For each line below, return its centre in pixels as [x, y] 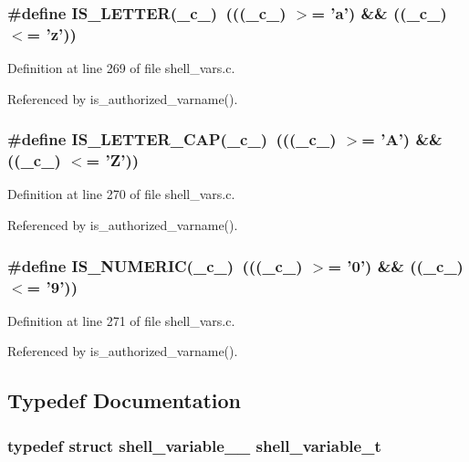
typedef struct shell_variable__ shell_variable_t [194, 445]
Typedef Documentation [124, 400]
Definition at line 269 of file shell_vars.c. [121, 68]
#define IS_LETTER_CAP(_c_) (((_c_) [172, 139]
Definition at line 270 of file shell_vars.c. [121, 194]
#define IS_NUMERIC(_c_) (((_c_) [155, 265]
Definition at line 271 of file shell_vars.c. [121, 320]
